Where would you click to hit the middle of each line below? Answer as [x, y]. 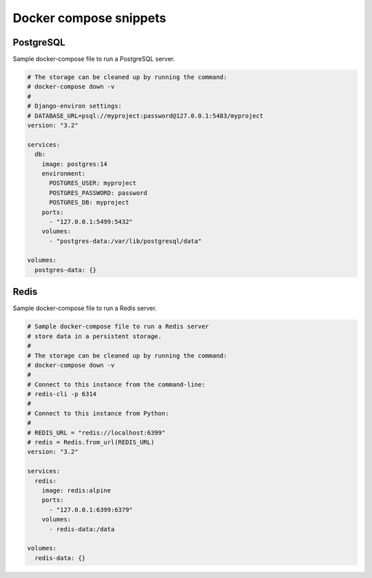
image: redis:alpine [76, 490]
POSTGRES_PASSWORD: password [98, 193]
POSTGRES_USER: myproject [93, 183]
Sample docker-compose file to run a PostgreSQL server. [94, 59]
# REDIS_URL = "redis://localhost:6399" [96, 433]
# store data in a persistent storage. [94, 336]
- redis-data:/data [82, 529]
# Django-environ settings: [74, 106]
